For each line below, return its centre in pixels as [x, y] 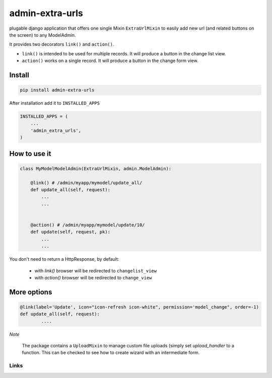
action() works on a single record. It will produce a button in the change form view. [110, 61]
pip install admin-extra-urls [57, 90]
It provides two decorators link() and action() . [62, 44]
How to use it [30, 154]
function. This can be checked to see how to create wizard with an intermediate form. [111, 353]
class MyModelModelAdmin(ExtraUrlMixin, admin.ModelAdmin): [96, 168]
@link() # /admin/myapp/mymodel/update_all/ [86, 183]
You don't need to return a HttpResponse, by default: [64, 259]
